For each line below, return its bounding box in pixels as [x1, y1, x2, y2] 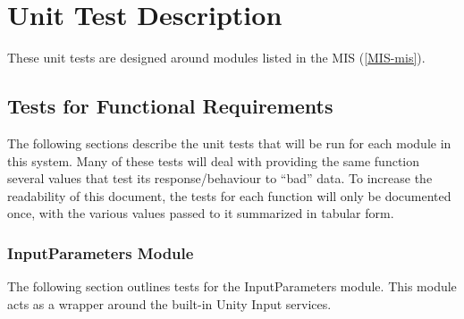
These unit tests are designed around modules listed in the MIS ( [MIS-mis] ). [7, 48, 426, 67]
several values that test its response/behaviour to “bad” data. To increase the [7, 169, 433, 188]
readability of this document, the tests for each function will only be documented [7, 186, 451, 205]
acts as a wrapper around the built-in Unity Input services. [7, 294, 332, 313]
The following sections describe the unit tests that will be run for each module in [7, 133, 451, 152]
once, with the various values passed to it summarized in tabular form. [7, 204, 394, 222]
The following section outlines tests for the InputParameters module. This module [7, 277, 457, 296]
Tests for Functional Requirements [7, 92, 333, 120]
